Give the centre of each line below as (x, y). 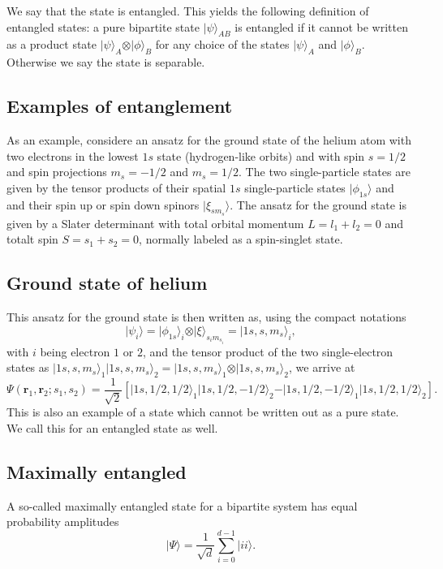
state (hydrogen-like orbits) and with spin (261, 155)
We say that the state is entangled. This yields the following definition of (188, 11)
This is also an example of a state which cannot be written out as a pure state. (203, 412)
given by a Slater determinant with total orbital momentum (155, 223)
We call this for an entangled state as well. (112, 427)
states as (28, 367)
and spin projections (57, 172)
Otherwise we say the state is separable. (106, 62)
